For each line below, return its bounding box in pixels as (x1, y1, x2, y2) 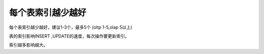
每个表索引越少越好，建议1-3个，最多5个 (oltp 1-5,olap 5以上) (9, 24, 132, 30)
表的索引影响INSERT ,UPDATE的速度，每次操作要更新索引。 (9, 33, 130, 39)
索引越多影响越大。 (9, 42, 48, 48)
